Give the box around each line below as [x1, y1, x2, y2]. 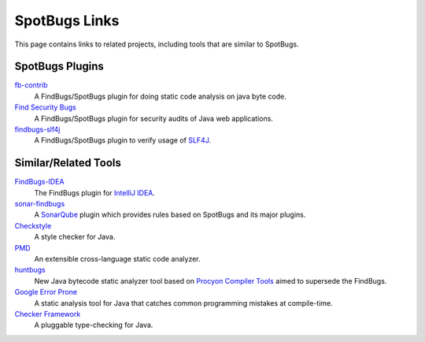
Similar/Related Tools [14, 156, 121, 169]
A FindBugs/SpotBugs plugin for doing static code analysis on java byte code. [34, 91, 287, 101]
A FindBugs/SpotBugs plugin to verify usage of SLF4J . [34, 136, 212, 145]
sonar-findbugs [14, 199, 65, 209]
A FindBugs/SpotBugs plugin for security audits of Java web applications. [34, 113, 273, 123]
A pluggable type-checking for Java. [34, 320, 153, 330]
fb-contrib [14, 80, 48, 90]
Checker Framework [14, 310, 81, 318]
